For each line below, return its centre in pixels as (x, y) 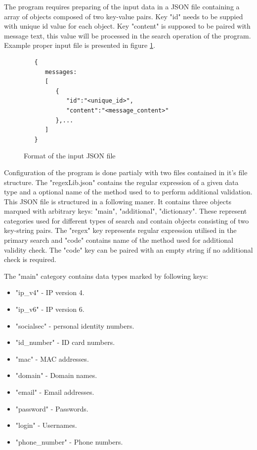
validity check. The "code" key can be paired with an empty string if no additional (128, 249)
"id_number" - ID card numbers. (65, 342)
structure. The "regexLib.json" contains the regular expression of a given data (121, 182)
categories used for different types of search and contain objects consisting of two (127, 220)
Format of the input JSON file (70, 156)
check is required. (30, 259)
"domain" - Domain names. (56, 375)
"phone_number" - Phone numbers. (69, 441)
